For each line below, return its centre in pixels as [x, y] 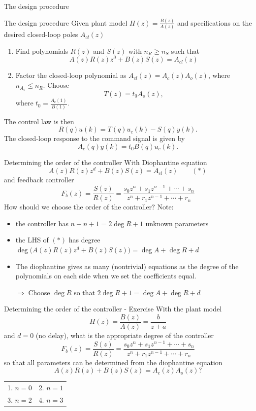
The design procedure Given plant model [66, 22]
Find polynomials [42, 51]
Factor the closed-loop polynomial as [71, 75]
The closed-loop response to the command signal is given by [95, 138]
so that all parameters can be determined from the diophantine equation [113, 362]
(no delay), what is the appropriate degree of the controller [125, 335]
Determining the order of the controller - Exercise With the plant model [113, 309]
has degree [84, 240]
